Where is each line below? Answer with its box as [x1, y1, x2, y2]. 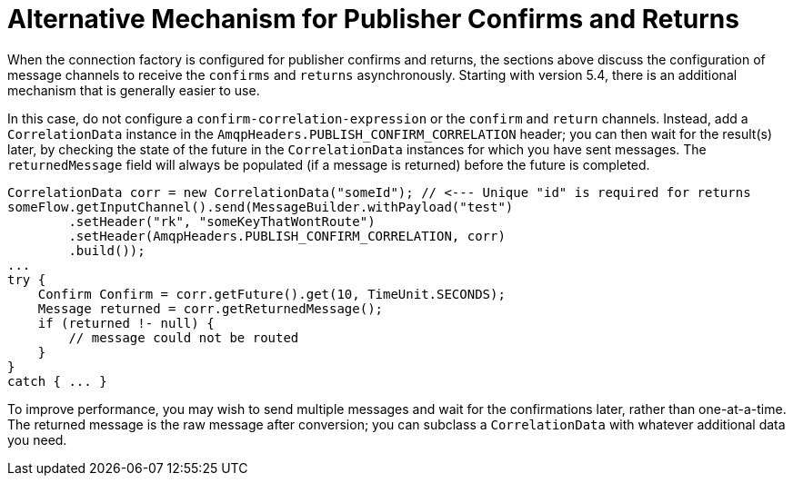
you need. [7, 431, 67, 448]
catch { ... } [7, 373, 107, 389]
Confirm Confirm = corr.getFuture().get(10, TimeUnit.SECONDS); [37, 286, 506, 301]
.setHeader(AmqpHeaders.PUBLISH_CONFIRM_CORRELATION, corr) [68, 228, 506, 243]
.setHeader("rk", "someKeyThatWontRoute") [68, 213, 376, 229]
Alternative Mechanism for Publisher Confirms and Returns [7, 4, 739, 34]
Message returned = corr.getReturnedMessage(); [37, 301, 384, 316]
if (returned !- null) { [37, 315, 215, 330]
